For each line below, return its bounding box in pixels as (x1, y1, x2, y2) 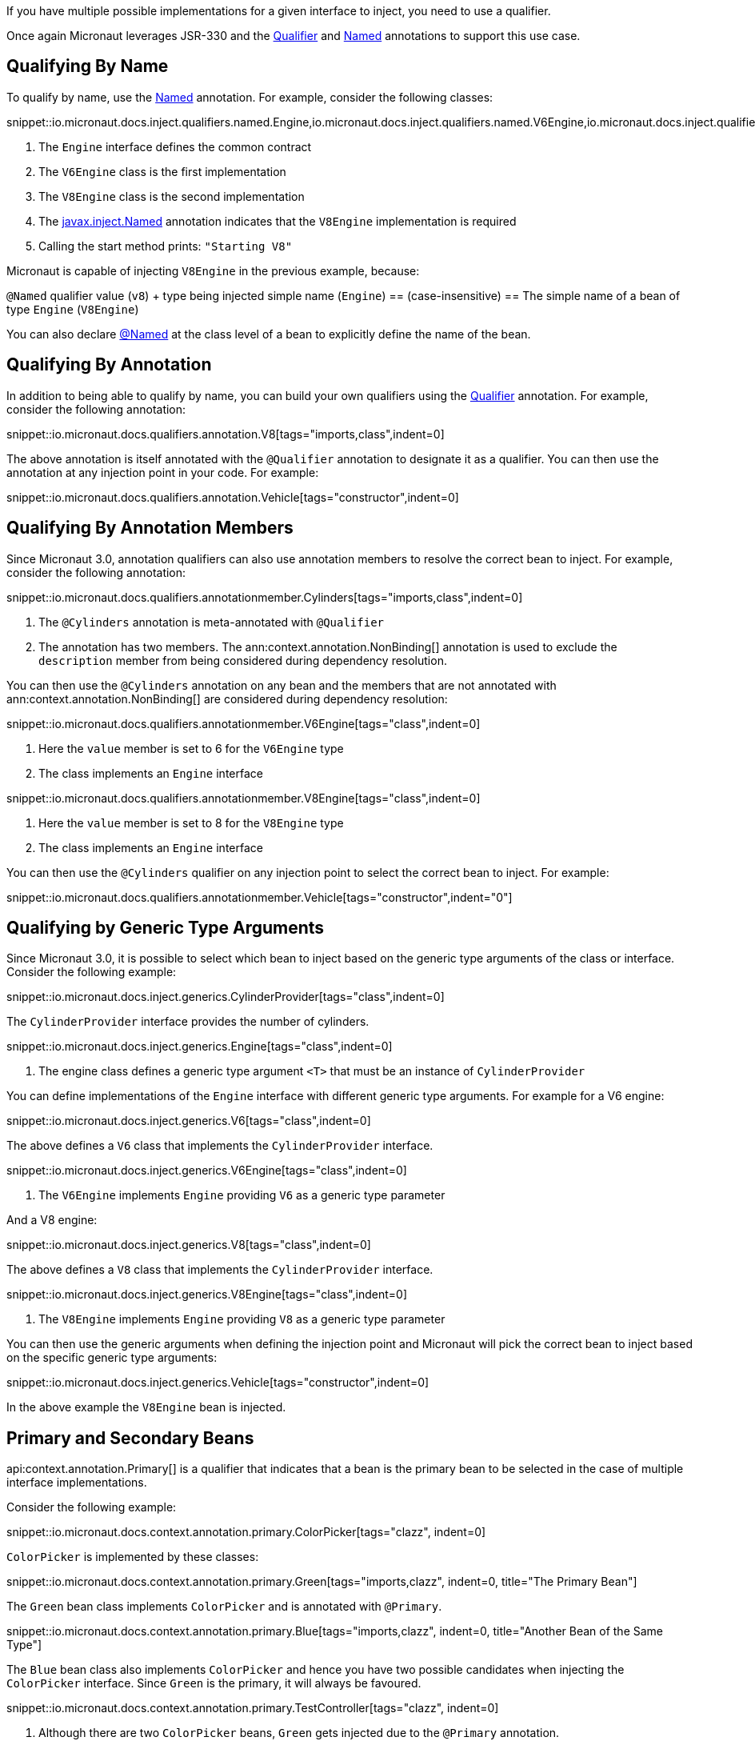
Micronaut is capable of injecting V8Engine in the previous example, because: (6, 263, 420, 278)
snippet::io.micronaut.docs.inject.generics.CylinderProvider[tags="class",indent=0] (6, 990, 445, 1004)
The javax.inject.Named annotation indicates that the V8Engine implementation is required (38, 214, 517, 228)
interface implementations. (6, 1475, 147, 1490)
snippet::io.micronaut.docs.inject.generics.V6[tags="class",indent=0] (6, 1114, 371, 1128)
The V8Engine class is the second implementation (38, 189, 305, 203)
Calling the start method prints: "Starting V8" (38, 238, 293, 253)
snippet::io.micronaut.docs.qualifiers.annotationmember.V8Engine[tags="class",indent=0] (6, 790, 481, 805)
